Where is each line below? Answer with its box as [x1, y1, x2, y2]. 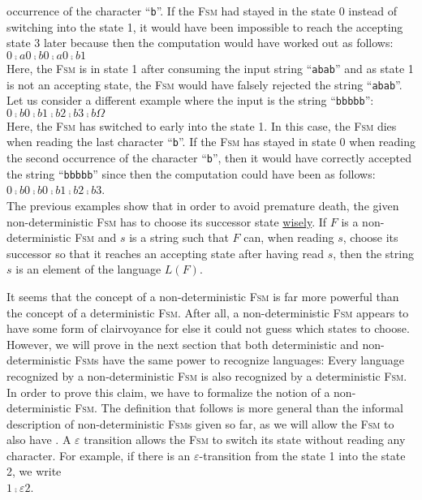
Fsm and [75, 229, 117, 246]
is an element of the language [15, 261, 161, 278]
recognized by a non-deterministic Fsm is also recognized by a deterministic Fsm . [6, 367, 407, 384]
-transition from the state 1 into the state [199, 446, 406, 463]
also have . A [6, 431, 71, 448]
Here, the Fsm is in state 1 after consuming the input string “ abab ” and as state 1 [6, 59, 414, 76]
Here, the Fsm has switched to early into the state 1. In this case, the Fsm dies [6, 117, 397, 134]
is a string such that [129, 229, 229, 246]
